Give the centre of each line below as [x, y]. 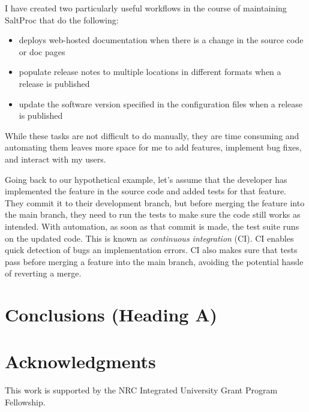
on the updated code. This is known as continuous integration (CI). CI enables [149, 238]
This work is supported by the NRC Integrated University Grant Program [141, 390]
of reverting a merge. [43, 273]
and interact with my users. [55, 159]
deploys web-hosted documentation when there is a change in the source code [161, 40]
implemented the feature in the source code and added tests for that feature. [145, 191]
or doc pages [42, 51]
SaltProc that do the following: [62, 19]
